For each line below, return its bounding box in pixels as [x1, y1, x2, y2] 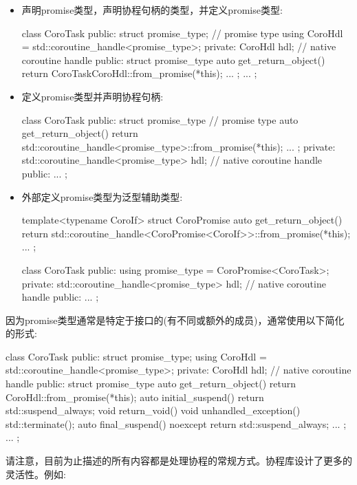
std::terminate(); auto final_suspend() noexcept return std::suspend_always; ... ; [6, 416, 347, 431]
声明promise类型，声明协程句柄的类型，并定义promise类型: [21, 3, 283, 17]
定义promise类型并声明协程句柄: [21, 89, 164, 103]
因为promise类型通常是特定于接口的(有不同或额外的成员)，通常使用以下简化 [6, 312, 345, 327]
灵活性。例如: [6, 466, 66, 481]
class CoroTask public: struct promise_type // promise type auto [21, 112, 299, 127]
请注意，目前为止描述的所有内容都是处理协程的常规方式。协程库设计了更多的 [6, 453, 352, 468]
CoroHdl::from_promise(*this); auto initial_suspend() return [6, 389, 264, 404]
